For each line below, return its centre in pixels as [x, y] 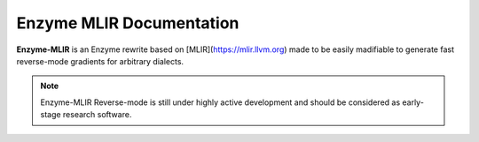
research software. [97, 115]
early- [413, 102]
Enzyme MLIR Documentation [128, 23]
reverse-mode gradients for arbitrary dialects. [100, 61]
